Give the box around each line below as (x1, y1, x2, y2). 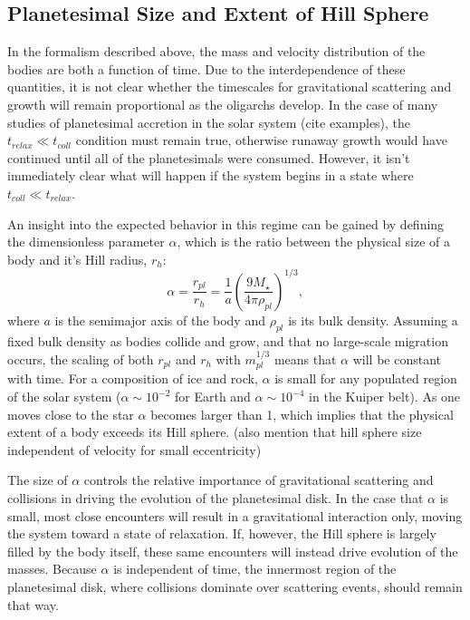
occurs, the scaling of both (7, 350, 154, 369)
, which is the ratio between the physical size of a (177, 232, 450, 251)
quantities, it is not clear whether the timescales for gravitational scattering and (7, 77, 452, 96)
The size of (7, 470, 68, 489)
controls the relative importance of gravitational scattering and (83, 470, 434, 489)
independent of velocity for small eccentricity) (7, 440, 262, 459)
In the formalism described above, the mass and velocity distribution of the (7, 42, 426, 61)
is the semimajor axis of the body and (54, 310, 265, 329)
